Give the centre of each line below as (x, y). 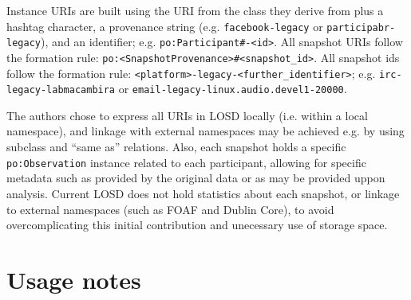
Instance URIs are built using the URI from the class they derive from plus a (195, 10)
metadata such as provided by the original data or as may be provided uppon (196, 178)
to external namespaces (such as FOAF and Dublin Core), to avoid (170, 209)
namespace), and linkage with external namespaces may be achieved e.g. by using (205, 131)
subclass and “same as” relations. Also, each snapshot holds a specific (176, 147)
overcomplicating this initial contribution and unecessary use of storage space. (197, 225)
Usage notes (74, 279)
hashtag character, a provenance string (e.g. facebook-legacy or (165, 26)
